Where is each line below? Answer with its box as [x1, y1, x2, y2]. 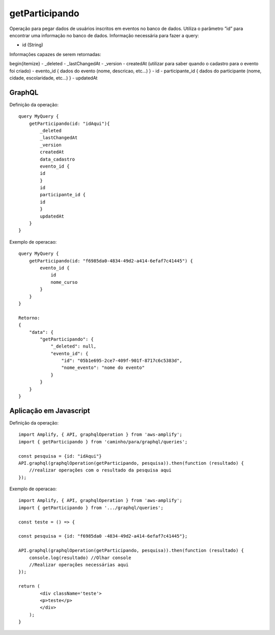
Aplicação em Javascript [9, 406, 90, 415]
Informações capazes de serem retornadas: [9, 51, 101, 57]
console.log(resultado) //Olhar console [29, 554, 132, 561]
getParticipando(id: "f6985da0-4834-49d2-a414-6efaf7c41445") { [29, 258, 193, 263]
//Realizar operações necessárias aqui [29, 562, 129, 568]
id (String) [22, 42, 43, 48]
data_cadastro [40, 156, 75, 162]
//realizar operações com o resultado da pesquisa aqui [29, 467, 172, 473]
